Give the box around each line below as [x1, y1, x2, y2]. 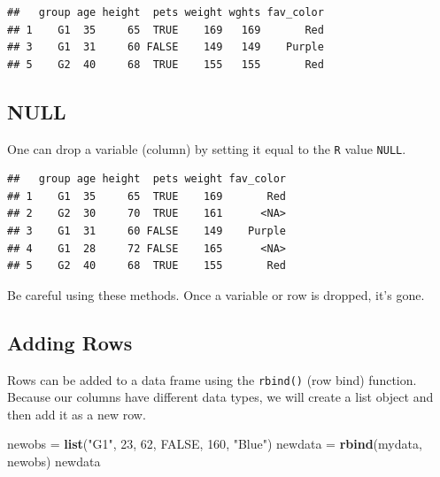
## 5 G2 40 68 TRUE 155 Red [7, 259, 286, 273]
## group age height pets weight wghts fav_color [7, 6, 324, 19]
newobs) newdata [7, 452, 101, 471]
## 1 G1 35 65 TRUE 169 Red [7, 189, 286, 203]
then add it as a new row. [7, 404, 146, 423]
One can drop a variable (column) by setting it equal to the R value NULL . [7, 139, 406, 158]
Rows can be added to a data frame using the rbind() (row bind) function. [7, 370, 417, 389]
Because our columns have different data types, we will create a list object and [7, 388, 434, 406]
